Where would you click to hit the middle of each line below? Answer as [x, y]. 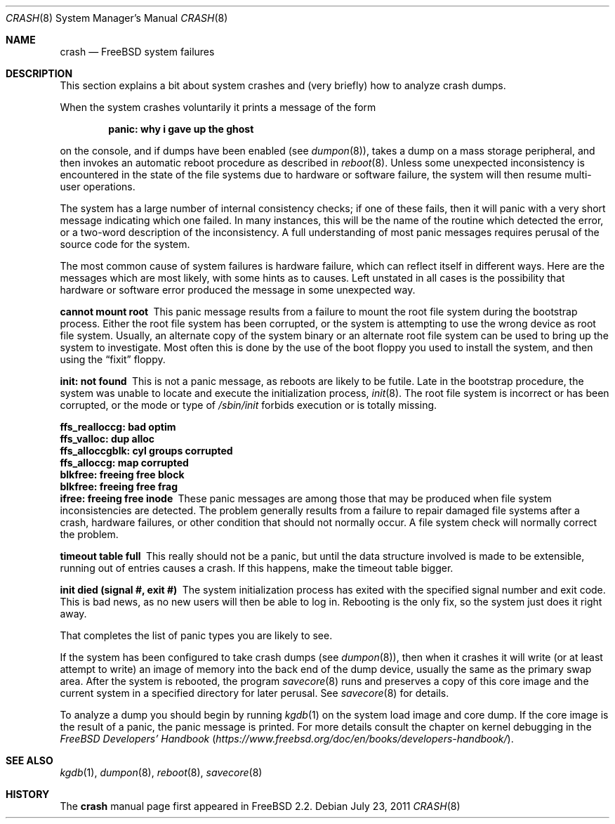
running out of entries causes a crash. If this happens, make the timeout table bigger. [257, 568]
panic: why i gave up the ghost [181, 129]
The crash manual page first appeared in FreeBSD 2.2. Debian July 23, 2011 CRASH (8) [260, 806]
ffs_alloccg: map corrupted [124, 463]
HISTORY [28, 794]
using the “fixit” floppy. [113, 359]
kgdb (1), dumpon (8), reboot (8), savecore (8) [161, 772]
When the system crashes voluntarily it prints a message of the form [218, 107]
